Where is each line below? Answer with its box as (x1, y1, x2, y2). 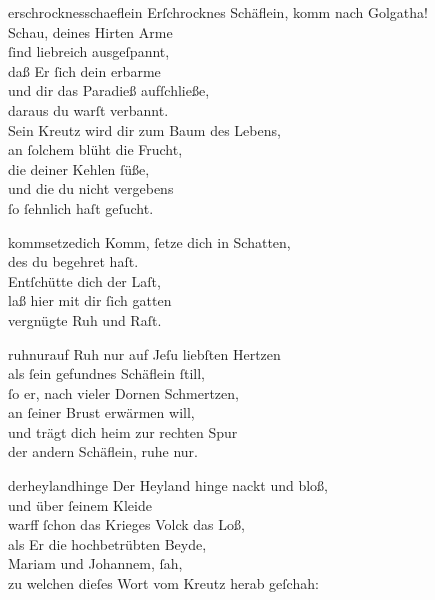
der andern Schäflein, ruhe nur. (8, 441, 198, 462)
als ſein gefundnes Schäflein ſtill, (8, 363, 205, 384)
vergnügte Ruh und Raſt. (8, 309, 162, 330)
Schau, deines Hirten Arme (8, 21, 173, 42)
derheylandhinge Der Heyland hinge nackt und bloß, (8, 475, 328, 496)
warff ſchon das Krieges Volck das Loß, (8, 514, 245, 535)
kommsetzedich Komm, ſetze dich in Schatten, (8, 231, 291, 252)
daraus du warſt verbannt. (8, 99, 169, 120)
